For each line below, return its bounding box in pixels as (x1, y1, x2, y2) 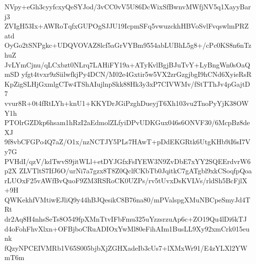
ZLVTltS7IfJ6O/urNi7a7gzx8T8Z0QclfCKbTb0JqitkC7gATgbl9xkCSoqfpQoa (19, 165, 252, 176)
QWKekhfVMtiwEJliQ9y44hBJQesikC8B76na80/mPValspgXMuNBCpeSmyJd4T (4, 194, 251, 204)
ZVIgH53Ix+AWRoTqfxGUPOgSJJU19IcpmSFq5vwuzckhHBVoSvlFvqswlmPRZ (4, 21, 249, 31)
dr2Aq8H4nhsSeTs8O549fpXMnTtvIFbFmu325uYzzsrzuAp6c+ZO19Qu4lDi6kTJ (4, 214, 247, 224)
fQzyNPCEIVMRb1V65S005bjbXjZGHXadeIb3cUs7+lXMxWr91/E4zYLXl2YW (4, 242, 248, 253)
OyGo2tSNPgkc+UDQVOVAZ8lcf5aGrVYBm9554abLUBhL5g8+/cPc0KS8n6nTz (4, 40, 252, 50)
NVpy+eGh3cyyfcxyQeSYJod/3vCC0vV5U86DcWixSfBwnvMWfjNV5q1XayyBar (4, 1, 251, 11)
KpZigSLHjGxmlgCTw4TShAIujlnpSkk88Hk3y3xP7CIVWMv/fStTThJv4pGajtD (4, 78, 251, 89)
